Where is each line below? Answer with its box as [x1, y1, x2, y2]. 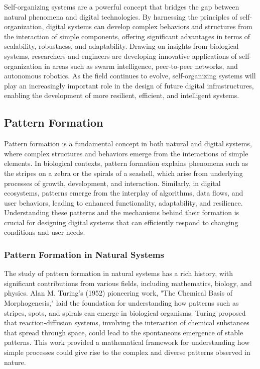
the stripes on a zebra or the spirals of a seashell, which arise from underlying [4, 167, 243, 178]
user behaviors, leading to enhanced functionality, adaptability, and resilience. [4, 197, 243, 208]
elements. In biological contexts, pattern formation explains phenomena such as [4, 158, 248, 168]
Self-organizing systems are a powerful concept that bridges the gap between [4, 2, 239, 12]
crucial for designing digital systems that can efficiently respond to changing [4, 217, 238, 227]
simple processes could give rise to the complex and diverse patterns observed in [4, 347, 250, 357]
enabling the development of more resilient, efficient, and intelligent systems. [4, 90, 239, 101]
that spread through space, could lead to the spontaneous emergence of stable [4, 327, 243, 337]
